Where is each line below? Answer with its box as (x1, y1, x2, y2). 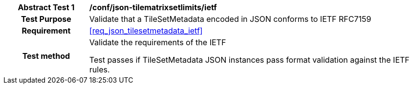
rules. (89, 65, 110, 74)
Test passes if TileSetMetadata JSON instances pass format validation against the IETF (89, 55, 410, 65)
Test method (22, 51, 70, 61)
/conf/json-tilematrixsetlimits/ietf (89, 2, 217, 12)
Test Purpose (21, 14, 71, 24)
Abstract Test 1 (18, 2, 75, 12)
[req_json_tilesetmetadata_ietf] (89, 26, 203, 35)
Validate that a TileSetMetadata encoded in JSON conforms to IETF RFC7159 (89, 14, 371, 24)
